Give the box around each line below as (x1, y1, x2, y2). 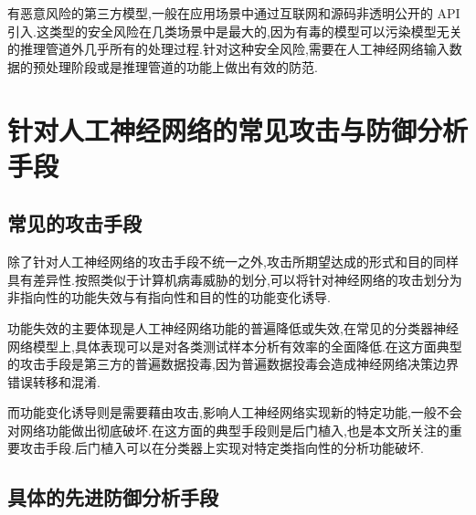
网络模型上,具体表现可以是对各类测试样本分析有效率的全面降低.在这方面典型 (7, 336, 462, 355)
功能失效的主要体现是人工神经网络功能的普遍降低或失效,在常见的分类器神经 (7, 318, 459, 337)
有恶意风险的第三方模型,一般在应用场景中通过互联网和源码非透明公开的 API (7, 4, 460, 22)
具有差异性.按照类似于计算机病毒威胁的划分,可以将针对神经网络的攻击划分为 (7, 269, 462, 289)
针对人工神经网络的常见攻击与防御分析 (7, 110, 469, 148)
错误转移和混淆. (7, 372, 100, 391)
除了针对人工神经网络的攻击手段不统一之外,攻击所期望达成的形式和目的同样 (7, 252, 459, 271)
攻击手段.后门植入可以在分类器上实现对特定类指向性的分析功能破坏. (19, 438, 424, 457)
